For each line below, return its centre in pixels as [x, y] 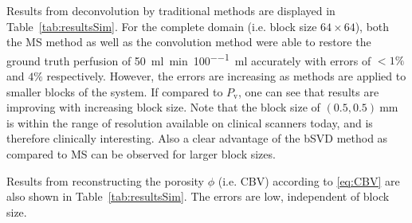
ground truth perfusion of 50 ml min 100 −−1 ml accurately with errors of [189, 59]
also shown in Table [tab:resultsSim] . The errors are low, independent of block [198, 196]
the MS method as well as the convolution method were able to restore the [189, 42]
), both [372, 26]
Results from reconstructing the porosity [105, 180]
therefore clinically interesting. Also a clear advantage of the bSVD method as [197, 138]
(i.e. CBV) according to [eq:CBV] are [309, 180]
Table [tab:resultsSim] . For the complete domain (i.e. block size [162, 26]
